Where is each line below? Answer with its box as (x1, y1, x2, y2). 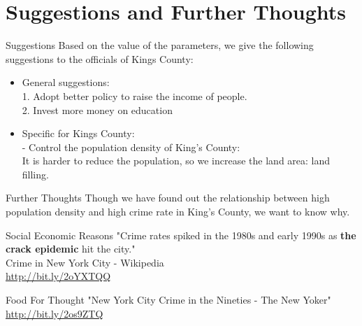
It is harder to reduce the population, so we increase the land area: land (22, 153, 331, 168)
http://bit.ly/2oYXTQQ (6, 269, 111, 283)
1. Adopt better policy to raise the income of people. (22, 88, 247, 103)
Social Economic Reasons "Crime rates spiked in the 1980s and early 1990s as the (6, 227, 356, 242)
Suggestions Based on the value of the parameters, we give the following (6, 38, 314, 52)
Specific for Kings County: (22, 126, 135, 141)
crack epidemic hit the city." (6, 241, 136, 256)
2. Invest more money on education (22, 102, 173, 117)
